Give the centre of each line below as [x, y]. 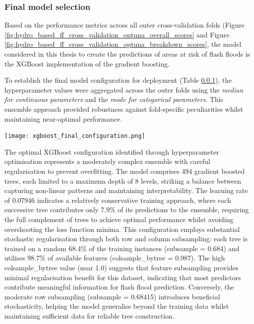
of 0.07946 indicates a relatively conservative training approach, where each [118, 200]
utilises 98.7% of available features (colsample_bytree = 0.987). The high [115, 258]
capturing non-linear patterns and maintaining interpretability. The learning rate [126, 190]
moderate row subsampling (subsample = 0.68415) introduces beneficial [112, 296]
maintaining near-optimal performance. [63, 118]
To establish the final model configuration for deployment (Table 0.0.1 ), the [118, 80]
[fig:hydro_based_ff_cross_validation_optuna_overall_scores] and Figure [117, 34]
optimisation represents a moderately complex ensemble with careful [107, 161]
